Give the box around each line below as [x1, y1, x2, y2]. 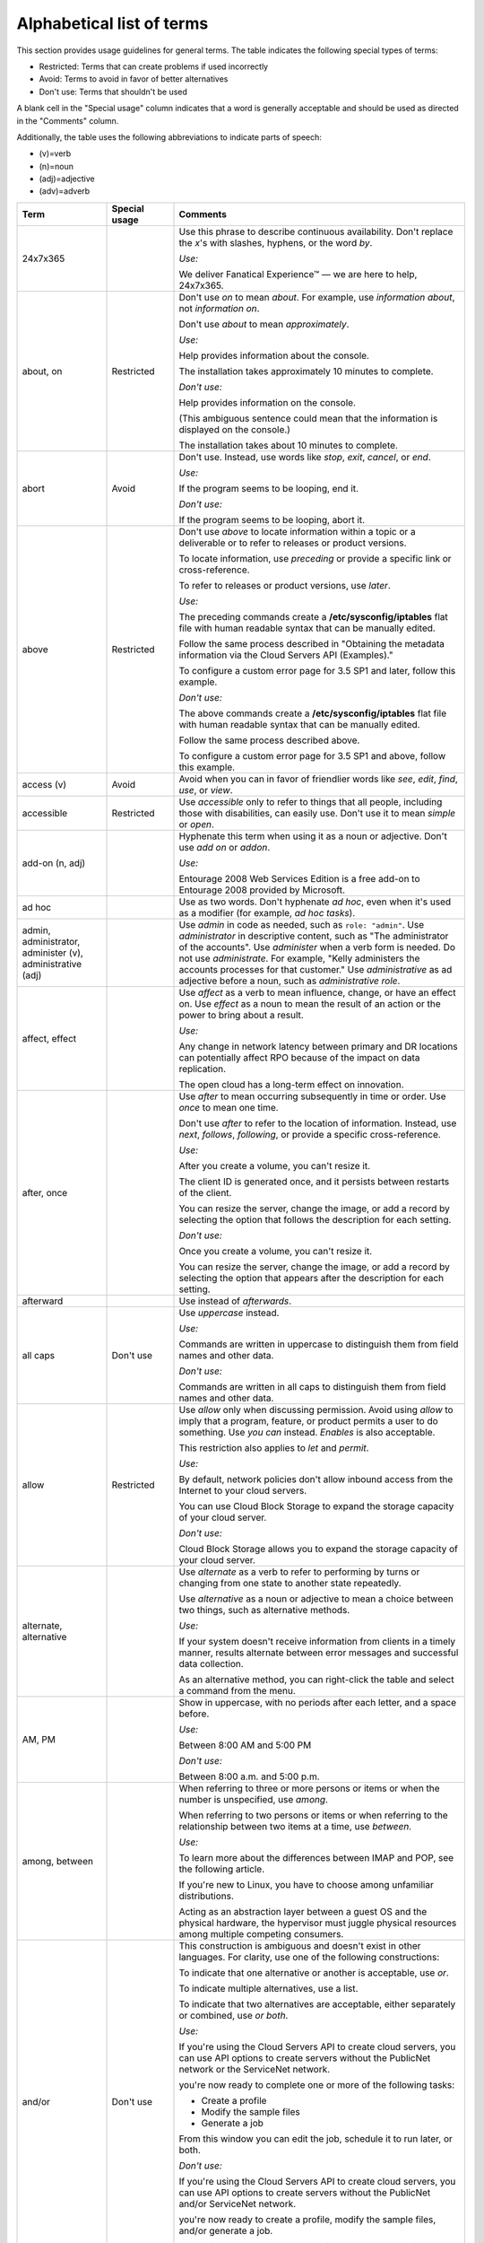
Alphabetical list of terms [16, 13, 209, 33]
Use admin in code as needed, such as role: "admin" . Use [178, 918, 425, 930]
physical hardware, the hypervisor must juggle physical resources [178, 1916, 457, 1929]
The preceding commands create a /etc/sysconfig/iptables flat [178, 610, 448, 623]
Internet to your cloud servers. [178, 1484, 307, 1497]
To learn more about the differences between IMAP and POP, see [178, 1851, 454, 1863]
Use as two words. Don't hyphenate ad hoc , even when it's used [178, 895, 452, 908]
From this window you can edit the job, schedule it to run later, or [178, 2132, 453, 2144]
